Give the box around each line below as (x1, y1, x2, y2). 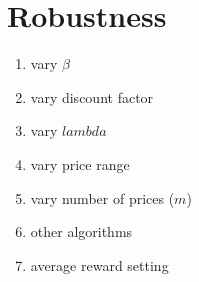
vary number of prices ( (30, 187, 175, 208)
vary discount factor (30, 86, 154, 107)
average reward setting (30, 254, 169, 275)
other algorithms (30, 221, 133, 242)
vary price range (30, 153, 130, 174)
